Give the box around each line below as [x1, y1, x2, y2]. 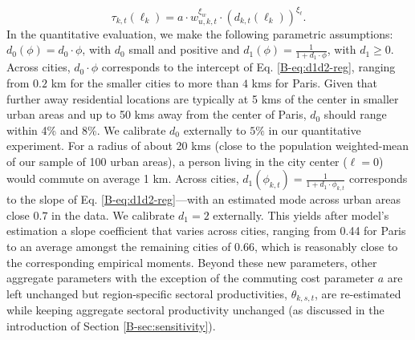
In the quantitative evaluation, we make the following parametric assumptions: [6, 25, 393, 42]
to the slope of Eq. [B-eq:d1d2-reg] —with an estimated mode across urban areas [6, 191, 401, 208]
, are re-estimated [315, 285, 401, 302]
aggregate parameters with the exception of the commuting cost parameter [6, 269, 375, 286]
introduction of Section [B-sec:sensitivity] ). [6, 317, 216, 334]
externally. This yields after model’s [213, 206, 389, 223]
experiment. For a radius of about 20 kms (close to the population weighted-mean [6, 137, 409, 154]
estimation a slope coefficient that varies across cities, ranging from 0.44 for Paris [6, 222, 406, 239]
